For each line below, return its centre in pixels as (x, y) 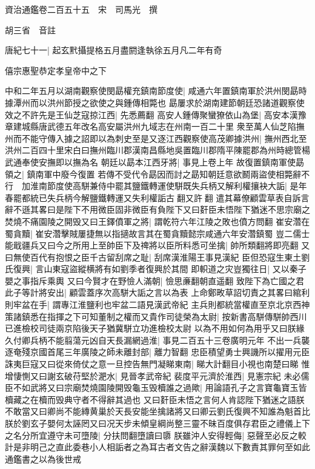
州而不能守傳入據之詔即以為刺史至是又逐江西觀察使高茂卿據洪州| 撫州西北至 (156, 138)
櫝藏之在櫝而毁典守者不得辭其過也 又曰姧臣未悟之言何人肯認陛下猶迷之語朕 (155, 399)
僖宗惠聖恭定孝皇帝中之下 (56, 70)
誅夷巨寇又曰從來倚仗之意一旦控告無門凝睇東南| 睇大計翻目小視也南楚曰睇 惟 (157, 364)
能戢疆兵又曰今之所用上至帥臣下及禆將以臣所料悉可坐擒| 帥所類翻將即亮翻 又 (157, 245)
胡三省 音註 (30, 29)
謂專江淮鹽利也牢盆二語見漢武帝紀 (120, 304)
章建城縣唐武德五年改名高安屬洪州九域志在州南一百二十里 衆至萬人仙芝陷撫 (155, 126)
